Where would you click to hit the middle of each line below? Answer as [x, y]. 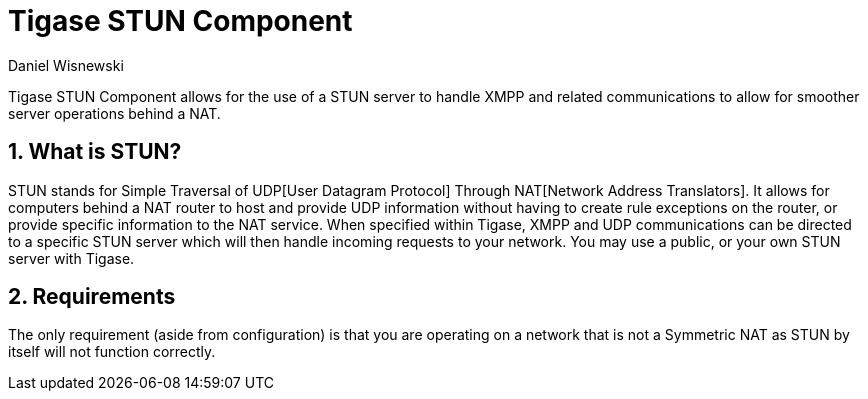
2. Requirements [92, 297]
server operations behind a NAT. [114, 113]
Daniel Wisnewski [66, 65]
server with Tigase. [71, 258]
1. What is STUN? [95, 152]
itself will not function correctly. [112, 352]
